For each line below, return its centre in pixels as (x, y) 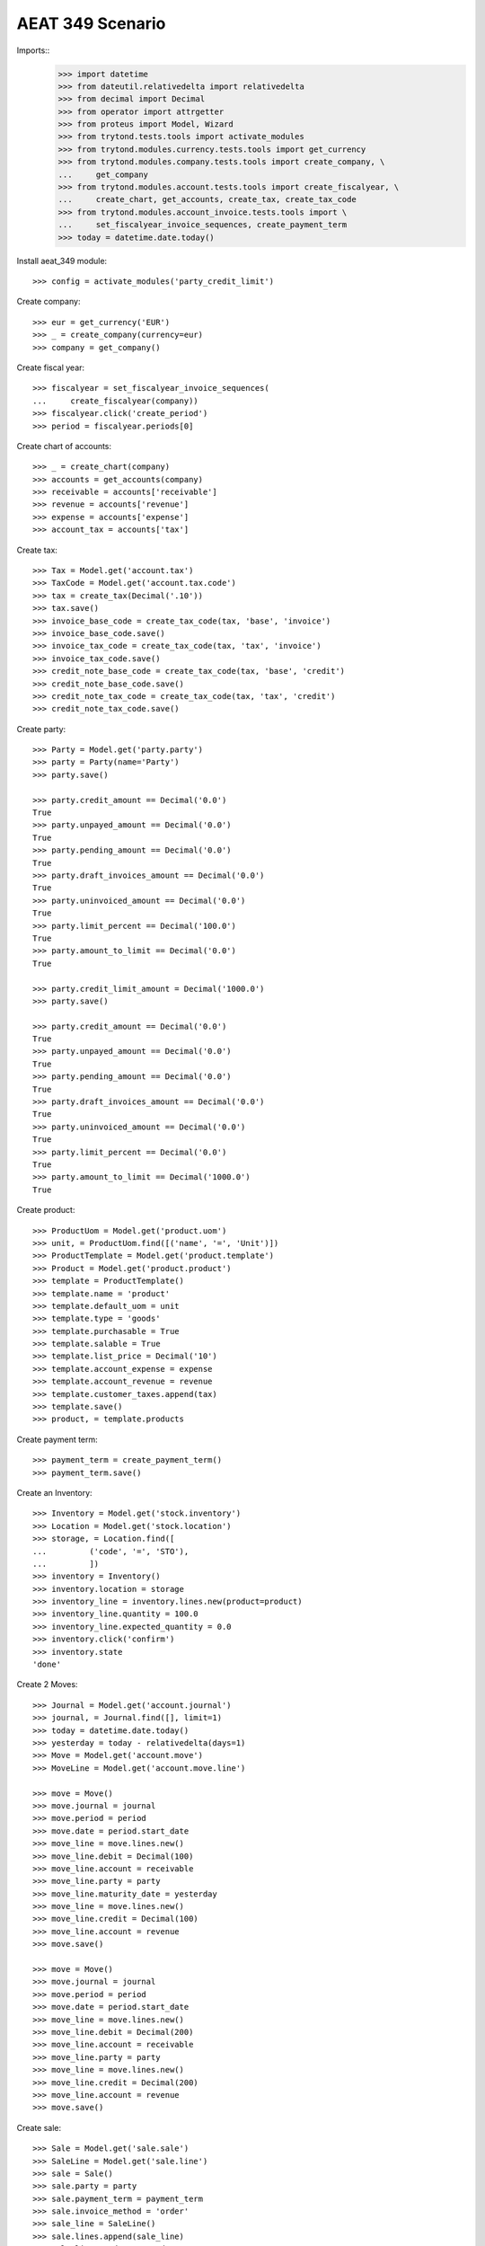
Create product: (46, 1210)
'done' (47, 1665)
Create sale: (39, 2127)
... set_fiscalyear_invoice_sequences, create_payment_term (203, 225)
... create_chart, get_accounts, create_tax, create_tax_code (207, 199)
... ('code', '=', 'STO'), (111, 1551)
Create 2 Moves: (47, 1684)
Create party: (41, 729)
